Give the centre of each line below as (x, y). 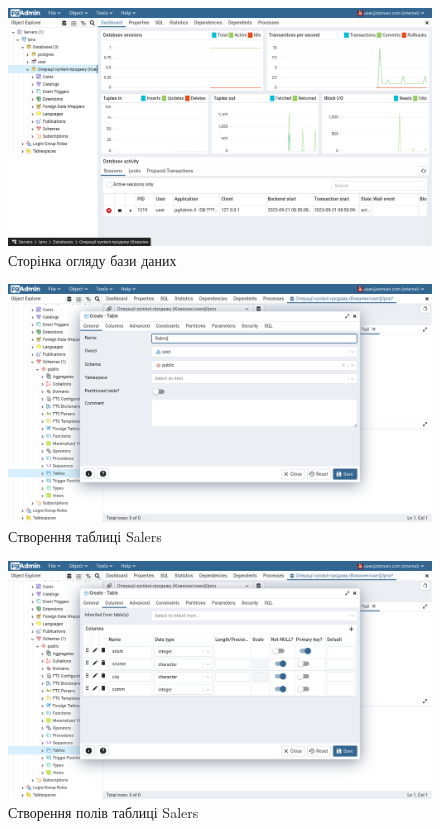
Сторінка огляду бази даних (92, 259)
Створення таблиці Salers (85, 535)
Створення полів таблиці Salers (103, 812)
